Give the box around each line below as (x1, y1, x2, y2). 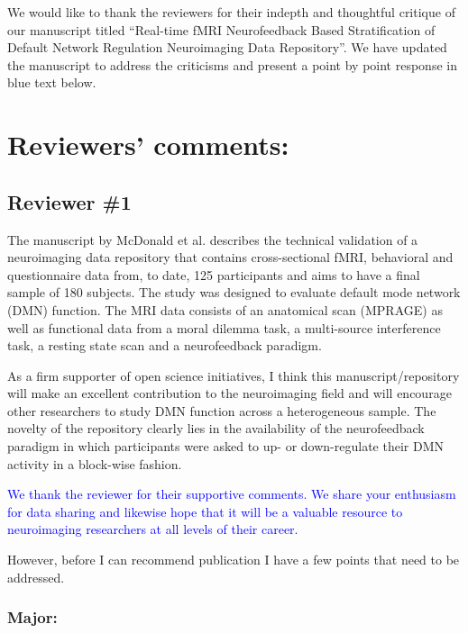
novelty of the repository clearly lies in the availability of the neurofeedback (7, 419, 425, 438)
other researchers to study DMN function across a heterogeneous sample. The (7, 401, 436, 420)
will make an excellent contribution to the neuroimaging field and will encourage (7, 384, 452, 402)
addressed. (7, 567, 65, 586)
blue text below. (7, 73, 96, 92)
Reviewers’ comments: (7, 126, 289, 163)
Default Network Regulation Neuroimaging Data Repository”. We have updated (7, 38, 447, 57)
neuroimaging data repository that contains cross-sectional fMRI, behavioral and (7, 248, 454, 267)
